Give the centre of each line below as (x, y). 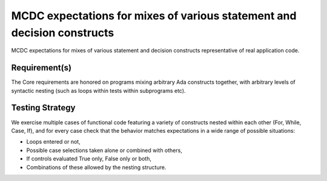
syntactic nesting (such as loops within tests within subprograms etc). (98, 91)
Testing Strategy (43, 108)
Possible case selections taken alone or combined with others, (104, 150)
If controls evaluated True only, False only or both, (89, 159)
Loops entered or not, (54, 142)
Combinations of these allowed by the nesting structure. (96, 167)
